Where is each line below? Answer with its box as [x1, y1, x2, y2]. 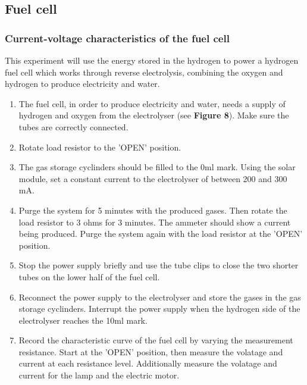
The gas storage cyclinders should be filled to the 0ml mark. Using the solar [18, 161, 296, 173]
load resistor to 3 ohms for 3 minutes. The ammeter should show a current [18, 215, 291, 228]
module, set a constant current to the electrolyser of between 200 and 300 [18, 172, 287, 184]
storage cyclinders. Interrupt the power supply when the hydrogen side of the [18, 302, 300, 315]
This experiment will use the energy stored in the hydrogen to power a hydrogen [5, 54, 299, 66]
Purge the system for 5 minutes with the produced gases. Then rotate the [18, 204, 287, 216]
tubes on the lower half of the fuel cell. [18, 270, 160, 283]
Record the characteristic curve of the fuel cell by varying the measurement [18, 334, 293, 346]
